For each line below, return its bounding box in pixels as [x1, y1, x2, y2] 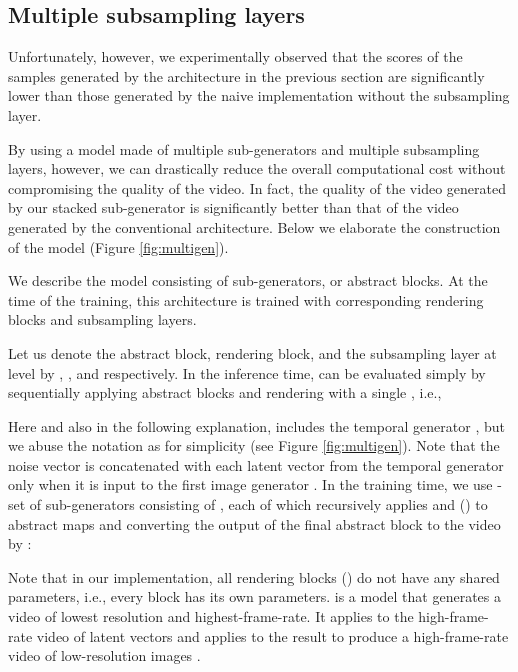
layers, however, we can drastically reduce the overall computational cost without [8, 158, 506, 179]
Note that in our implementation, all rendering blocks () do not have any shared [8, 566, 500, 587]
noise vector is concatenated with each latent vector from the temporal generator [8, 454, 504, 475]
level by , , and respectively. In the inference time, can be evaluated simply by [8, 362, 486, 383]
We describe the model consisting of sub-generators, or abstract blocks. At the [8, 270, 488, 291]
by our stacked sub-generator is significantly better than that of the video [8, 197, 459, 218]
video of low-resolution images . [8, 645, 201, 666]
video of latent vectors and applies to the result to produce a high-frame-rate [36, 625, 509, 646]
